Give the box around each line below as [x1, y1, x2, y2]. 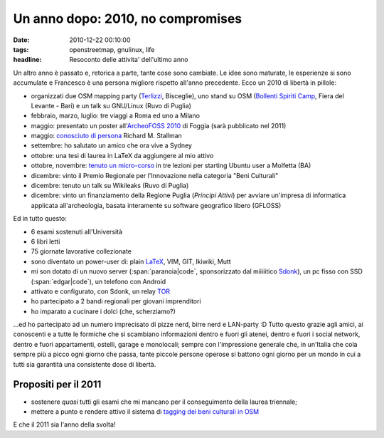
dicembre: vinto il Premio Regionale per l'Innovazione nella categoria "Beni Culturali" [31, 171, 279, 179]
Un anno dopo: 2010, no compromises [13, 11, 242, 26]
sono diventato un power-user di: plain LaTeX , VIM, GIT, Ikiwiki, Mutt [31, 257, 231, 266]
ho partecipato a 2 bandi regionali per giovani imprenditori [31, 297, 202, 306]
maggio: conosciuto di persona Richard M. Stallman [31, 132, 183, 140]
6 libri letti [31, 237, 60, 246]
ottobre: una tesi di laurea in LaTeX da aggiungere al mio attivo [31, 151, 214, 160]
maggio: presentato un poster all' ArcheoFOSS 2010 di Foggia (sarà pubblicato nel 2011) [31, 121, 287, 130]
